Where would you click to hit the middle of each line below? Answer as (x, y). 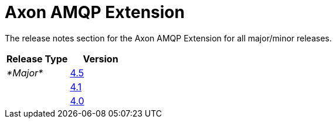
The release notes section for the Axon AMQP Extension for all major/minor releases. (168, 38)
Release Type (37, 59)
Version (101, 59)
